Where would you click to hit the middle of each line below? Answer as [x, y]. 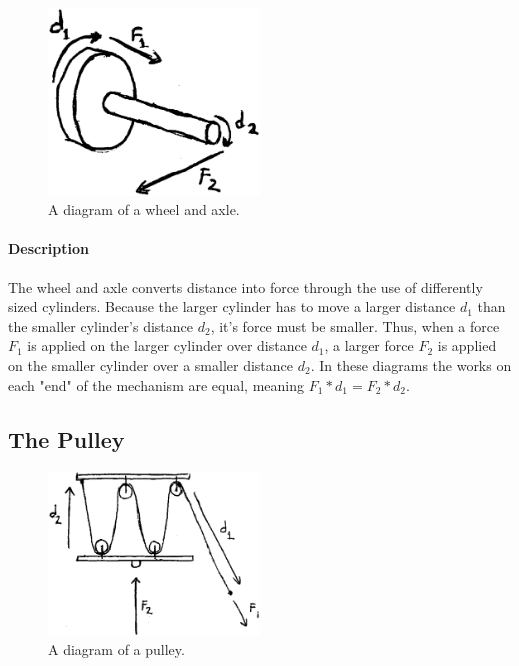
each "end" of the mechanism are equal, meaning [156, 384]
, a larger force [369, 345]
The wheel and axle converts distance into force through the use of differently [245, 286]
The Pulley [66, 438]
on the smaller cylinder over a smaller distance [151, 364]
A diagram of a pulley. [116, 649]
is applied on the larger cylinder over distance [167, 345]
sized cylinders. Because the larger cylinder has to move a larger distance [232, 306]
